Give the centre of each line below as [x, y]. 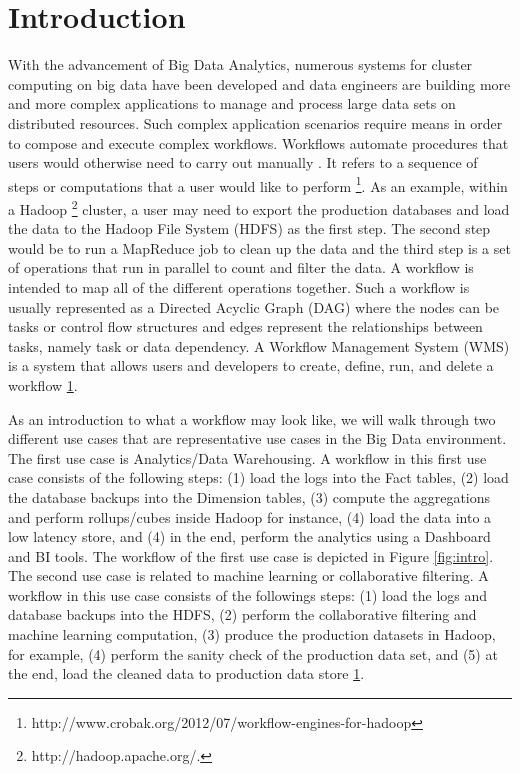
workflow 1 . [43, 384]
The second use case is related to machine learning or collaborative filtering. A [248, 575]
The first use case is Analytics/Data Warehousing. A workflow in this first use [247, 457]
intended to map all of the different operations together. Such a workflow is [239, 286]
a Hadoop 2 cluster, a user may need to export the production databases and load [259, 207]
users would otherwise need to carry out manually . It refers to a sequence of [243, 162]
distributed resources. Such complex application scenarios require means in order [255, 122]
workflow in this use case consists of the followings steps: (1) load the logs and [248, 594]
